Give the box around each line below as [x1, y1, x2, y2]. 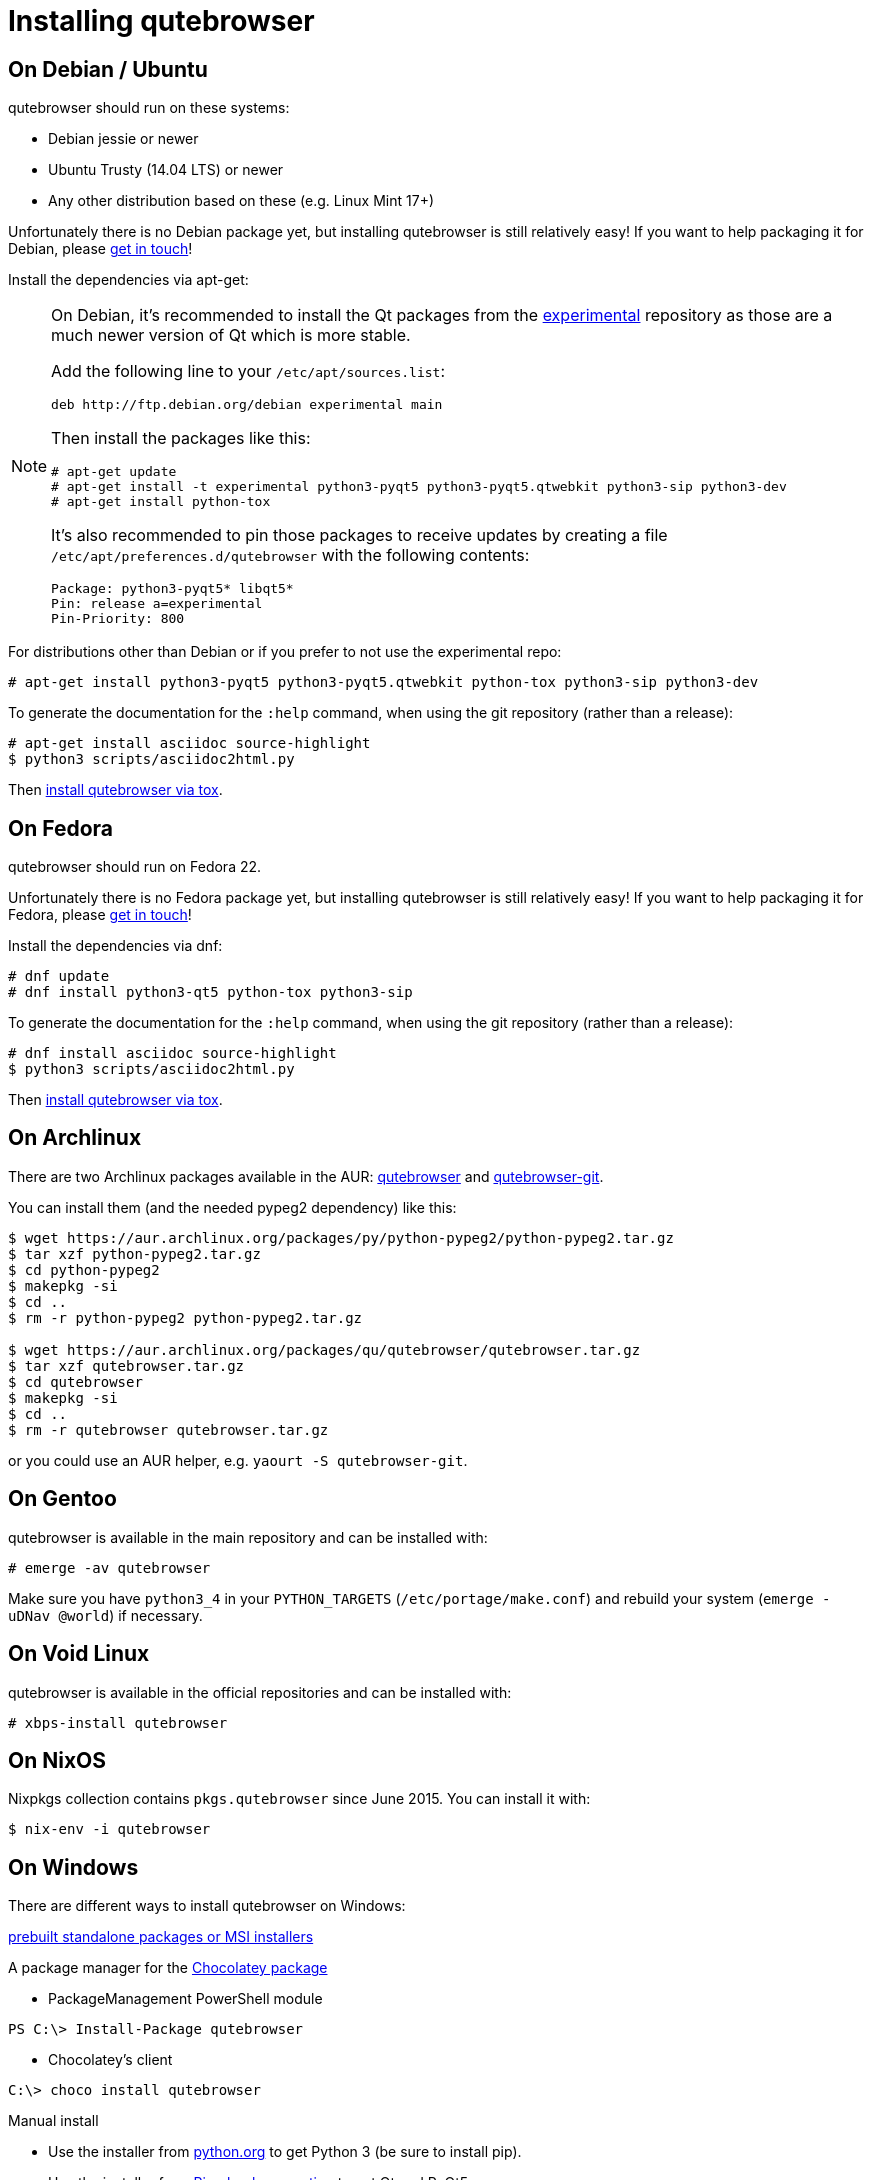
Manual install [8, 2112, 99, 2130]
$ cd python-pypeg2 [8, 1261, 160, 1278]
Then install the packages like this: [51, 428, 311, 449]
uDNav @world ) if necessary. [8, 1606, 203, 1624]
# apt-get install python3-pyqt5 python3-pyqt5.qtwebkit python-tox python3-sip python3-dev [8, 674, 759, 691]
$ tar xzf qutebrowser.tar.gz [8, 1357, 245, 1374]
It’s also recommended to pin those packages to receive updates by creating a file [51, 525, 668, 546]
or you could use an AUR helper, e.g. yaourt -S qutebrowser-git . [8, 1451, 468, 1469]
